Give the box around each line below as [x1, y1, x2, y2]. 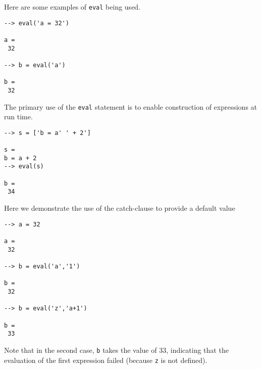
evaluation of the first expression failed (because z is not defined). [4, 354, 207, 365]
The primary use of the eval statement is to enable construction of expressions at [4, 101, 257, 112]
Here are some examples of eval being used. [4, 2, 141, 12]
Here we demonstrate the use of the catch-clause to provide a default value [4, 203, 235, 213]
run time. [4, 111, 33, 122]
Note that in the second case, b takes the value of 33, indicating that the [4, 344, 229, 355]
